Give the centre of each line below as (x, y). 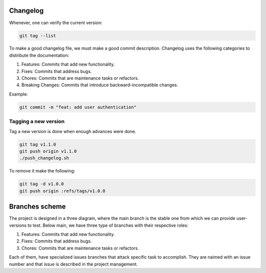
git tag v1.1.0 (38, 144)
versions (18, 225)
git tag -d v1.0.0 (42, 184)
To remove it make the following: (42, 171)
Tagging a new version (37, 122)
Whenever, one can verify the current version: (56, 23)
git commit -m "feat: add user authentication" (78, 107)
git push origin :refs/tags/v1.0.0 (62, 191)
